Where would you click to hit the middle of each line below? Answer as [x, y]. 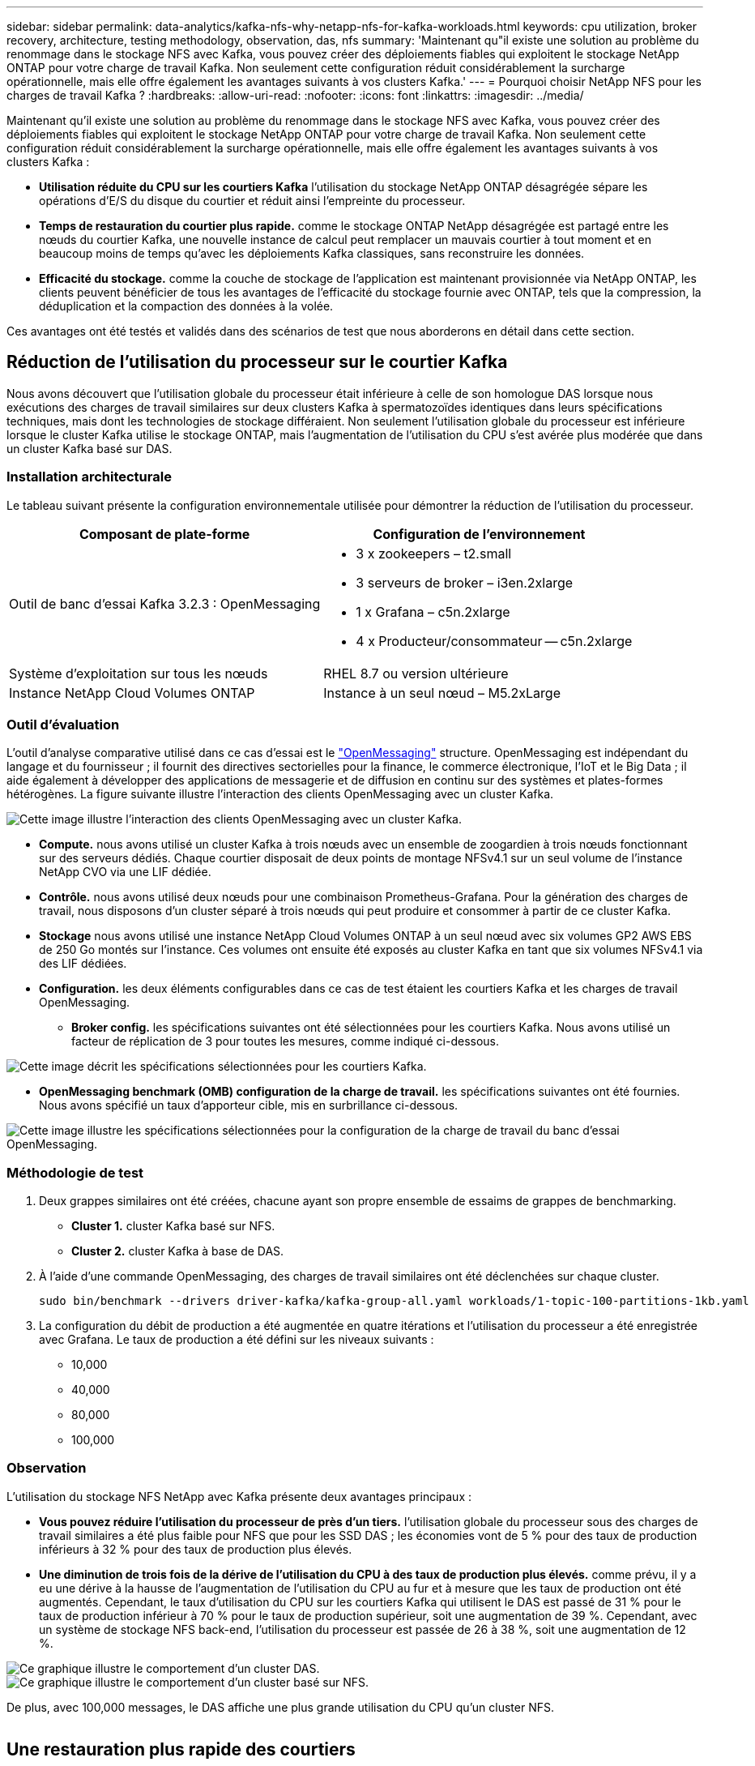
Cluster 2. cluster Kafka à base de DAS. [178, 1251]
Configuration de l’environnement [479, 534]
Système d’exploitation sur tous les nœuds [139, 673]
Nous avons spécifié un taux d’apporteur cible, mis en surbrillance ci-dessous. [249, 1105]
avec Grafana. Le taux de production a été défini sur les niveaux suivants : [237, 1340]
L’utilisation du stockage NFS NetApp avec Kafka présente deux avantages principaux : [239, 1496]
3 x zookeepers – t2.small [434, 553]
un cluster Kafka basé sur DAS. [90, 448]
